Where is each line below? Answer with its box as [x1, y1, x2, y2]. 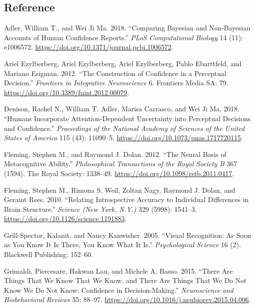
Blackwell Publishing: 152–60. [4, 249, 93, 259]
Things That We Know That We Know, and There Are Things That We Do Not [4, 275, 247, 285]
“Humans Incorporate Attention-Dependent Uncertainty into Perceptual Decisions [4, 113, 251, 123]
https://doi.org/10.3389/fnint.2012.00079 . [4, 87, 129, 97]
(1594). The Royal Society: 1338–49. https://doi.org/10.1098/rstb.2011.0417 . [4, 168, 234, 178]
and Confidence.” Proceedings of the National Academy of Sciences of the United [4, 123, 245, 133]
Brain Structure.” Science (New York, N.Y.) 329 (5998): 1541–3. [4, 204, 197, 214]
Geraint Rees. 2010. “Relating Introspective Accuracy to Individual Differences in [4, 194, 249, 205]
